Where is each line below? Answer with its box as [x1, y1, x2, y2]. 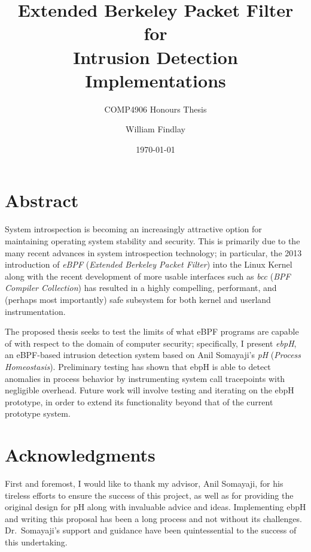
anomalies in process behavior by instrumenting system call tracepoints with [5, 372, 285, 384]
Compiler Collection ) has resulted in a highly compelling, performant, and [5, 281, 277, 294]
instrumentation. [5, 305, 66, 317]
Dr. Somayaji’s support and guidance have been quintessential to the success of [5, 524, 297, 536]
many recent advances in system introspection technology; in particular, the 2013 [5, 246, 302, 259]
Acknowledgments [5, 442, 155, 467]
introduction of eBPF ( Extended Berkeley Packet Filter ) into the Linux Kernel [5, 258, 292, 271]
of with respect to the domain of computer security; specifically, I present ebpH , [5, 336, 297, 349]
